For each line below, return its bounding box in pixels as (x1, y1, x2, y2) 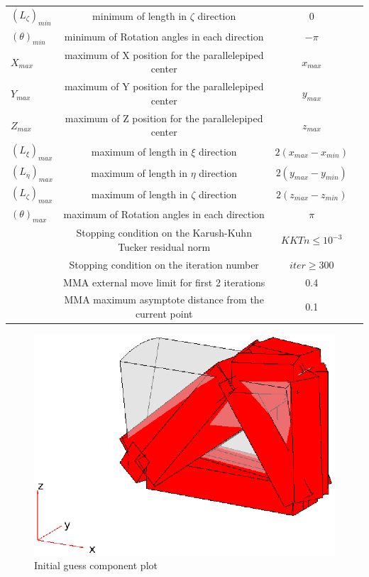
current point (135, 306, 193, 321)
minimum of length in (92, 9, 187, 23)
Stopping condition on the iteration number (69, 257, 259, 271)
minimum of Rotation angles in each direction (64, 28, 264, 43)
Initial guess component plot (34, 558, 158, 573)
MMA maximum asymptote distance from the (64, 292, 264, 307)
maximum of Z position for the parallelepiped (65, 110, 263, 125)
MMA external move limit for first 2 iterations (63, 274, 265, 289)
